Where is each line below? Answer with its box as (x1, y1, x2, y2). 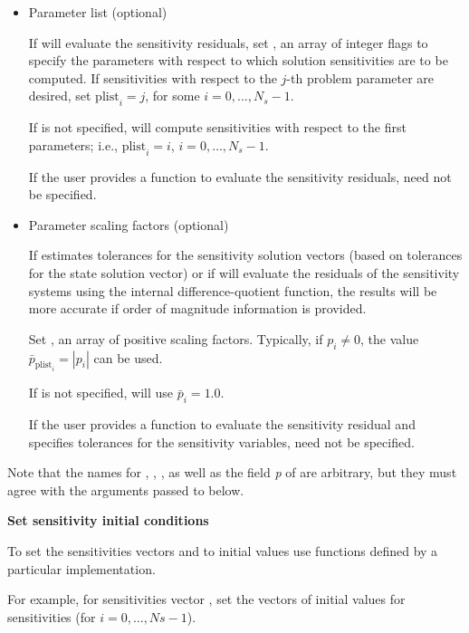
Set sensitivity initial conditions (7, 511, 209, 530)
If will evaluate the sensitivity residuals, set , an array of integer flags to (28, 33, 428, 52)
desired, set (28, 86, 91, 105)
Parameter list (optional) (28, 3, 167, 21)
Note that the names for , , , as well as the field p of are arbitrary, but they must (7, 463, 457, 482)
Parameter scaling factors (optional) (28, 215, 229, 234)
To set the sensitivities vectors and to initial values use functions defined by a (7, 542, 438, 561)
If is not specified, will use (28, 383, 174, 402)
